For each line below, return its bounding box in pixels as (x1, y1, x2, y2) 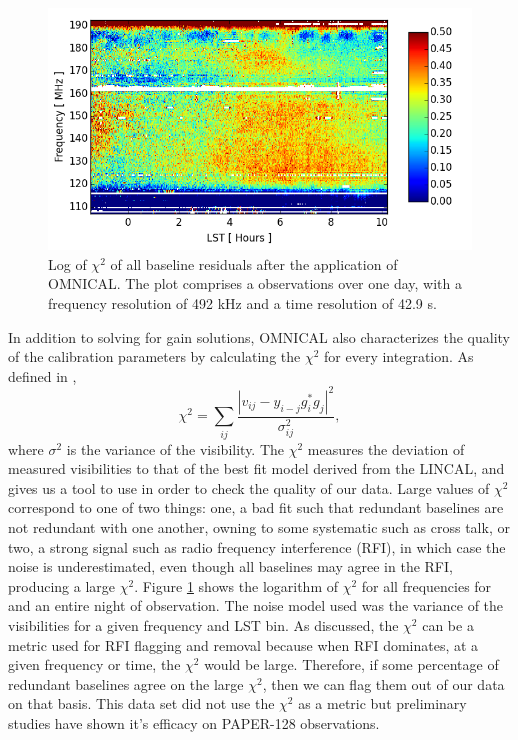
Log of (48, 253, 87, 274)
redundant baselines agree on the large (8, 673, 244, 694)
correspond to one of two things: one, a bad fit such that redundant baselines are (8, 497, 504, 518)
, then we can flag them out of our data (262, 673, 505, 694)
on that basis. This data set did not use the (8, 693, 275, 714)
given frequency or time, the (8, 654, 181, 675)
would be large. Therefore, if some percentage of (204, 654, 499, 675)
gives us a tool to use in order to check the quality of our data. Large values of (8, 477, 490, 498)
